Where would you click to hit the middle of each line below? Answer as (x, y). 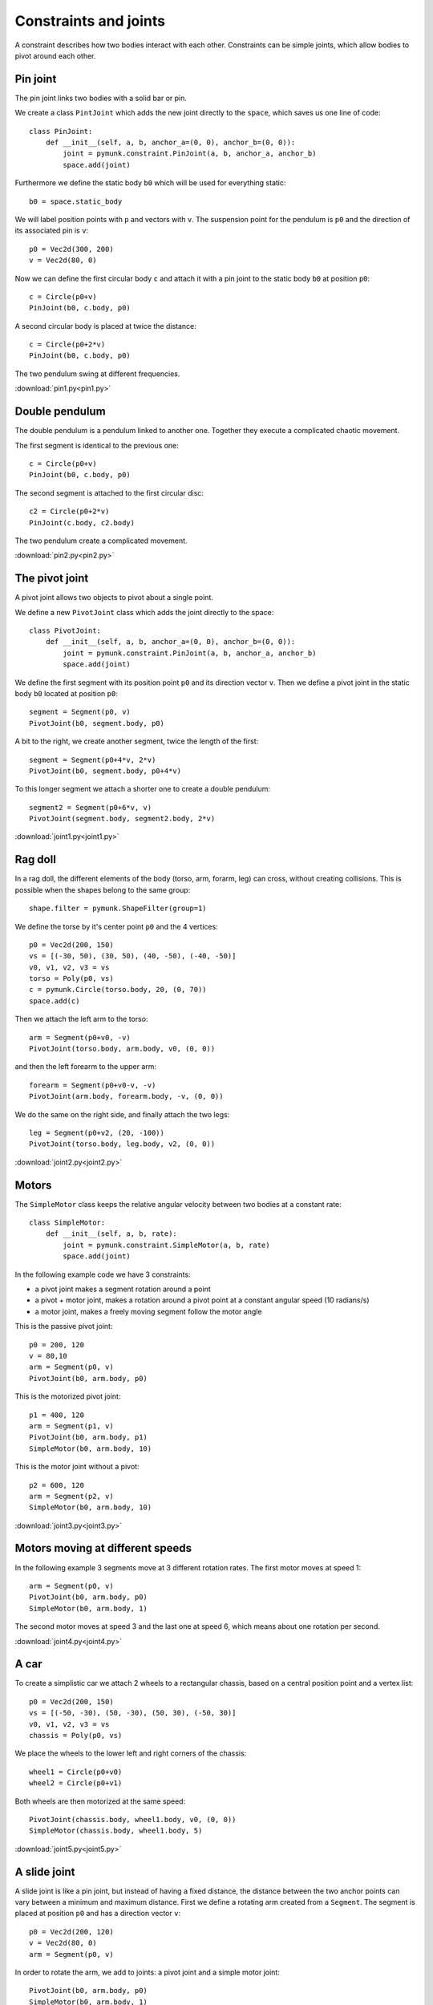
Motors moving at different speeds (103, 1548)
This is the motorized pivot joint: (68, 1396)
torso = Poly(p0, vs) (71, 979)
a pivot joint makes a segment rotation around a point (123, 1289)
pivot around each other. (55, 55)
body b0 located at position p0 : (66, 693)
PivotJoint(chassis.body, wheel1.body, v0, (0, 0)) (133, 1819)
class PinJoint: (61, 131)
